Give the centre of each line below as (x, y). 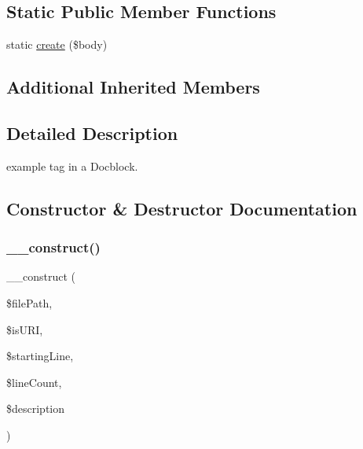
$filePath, (29, 302)
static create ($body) (57, 44)
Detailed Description (92, 132)
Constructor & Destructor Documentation (182, 208)
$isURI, (25, 329)
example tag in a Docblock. (72, 166)
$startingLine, (40, 356)
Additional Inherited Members (133, 87)
